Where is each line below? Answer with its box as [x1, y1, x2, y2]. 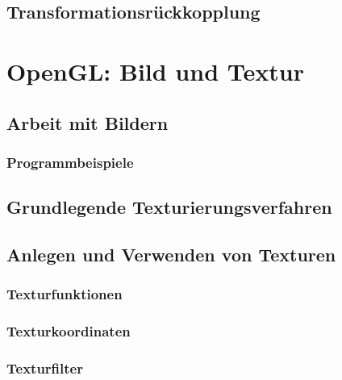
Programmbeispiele [6, 152, 134, 172]
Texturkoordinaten [6, 321, 131, 341]
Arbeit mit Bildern [6, 110, 169, 135]
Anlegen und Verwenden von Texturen [6, 241, 336, 266]
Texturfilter [6, 357, 83, 378]
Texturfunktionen [6, 284, 123, 304]
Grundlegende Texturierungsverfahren [6, 194, 332, 219]
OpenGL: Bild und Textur [6, 54, 304, 87]
